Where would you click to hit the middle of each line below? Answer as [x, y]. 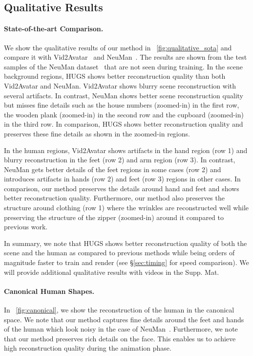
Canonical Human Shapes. [49, 291]
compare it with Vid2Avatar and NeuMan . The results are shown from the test [126, 57]
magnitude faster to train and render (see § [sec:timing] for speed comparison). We [126, 262]
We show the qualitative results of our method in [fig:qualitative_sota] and [118, 47]
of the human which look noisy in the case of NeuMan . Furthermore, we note [121, 329]
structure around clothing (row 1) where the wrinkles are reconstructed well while [126, 208]
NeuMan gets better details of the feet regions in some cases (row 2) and [113, 169]
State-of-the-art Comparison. [54, 29]
